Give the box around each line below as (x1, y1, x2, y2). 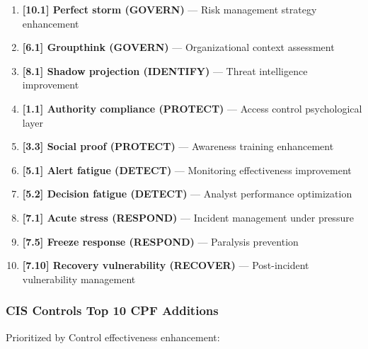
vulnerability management (22, 271, 136, 286)
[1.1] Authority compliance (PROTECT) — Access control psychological (22, 101, 362, 115)
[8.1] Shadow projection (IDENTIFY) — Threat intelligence (22, 63, 308, 78)
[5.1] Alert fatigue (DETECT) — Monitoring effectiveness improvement (22, 162, 352, 177)
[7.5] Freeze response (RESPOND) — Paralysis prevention (22, 234, 299, 248)
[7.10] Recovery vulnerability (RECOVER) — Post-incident (22, 258, 309, 273)
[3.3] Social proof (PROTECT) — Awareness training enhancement (22, 139, 334, 154)
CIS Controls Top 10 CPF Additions (6, 302, 219, 319)
